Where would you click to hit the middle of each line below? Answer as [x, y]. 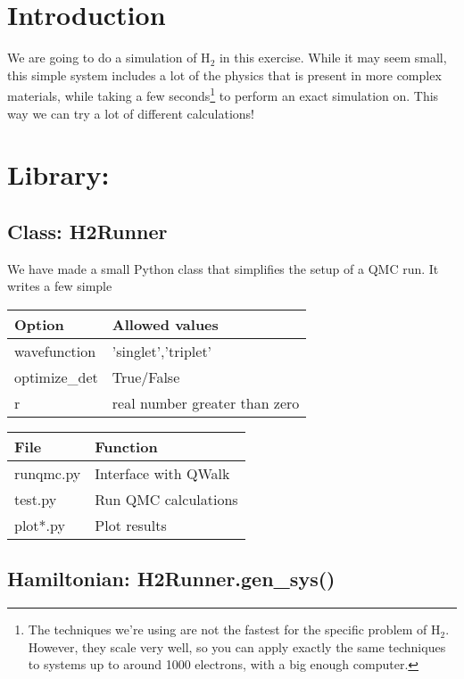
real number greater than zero [206, 402]
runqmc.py [48, 473]
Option [39, 324]
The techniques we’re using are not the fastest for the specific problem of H [234, 629]
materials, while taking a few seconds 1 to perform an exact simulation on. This [223, 94]
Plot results [131, 525]
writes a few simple [60, 286]
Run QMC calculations [166, 499]
